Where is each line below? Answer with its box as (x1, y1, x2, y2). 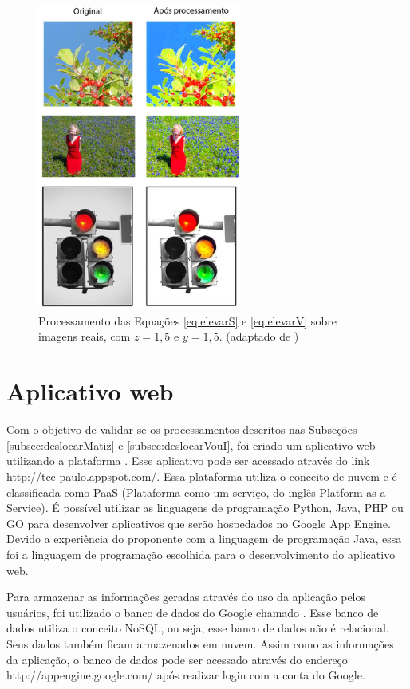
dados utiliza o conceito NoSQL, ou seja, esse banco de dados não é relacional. (6, 620, 389, 636)
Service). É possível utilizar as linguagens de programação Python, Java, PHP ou (6, 499, 404, 516)
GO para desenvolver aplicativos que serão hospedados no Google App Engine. (6, 514, 391, 531)
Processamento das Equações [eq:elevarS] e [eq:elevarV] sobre (38, 312, 337, 329)
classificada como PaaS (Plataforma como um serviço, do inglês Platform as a (6, 483, 386, 500)
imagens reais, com (38, 328, 131, 344)
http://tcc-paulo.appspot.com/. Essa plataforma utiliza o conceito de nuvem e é (6, 467, 397, 484)
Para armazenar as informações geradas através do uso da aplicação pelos (6, 589, 366, 605)
